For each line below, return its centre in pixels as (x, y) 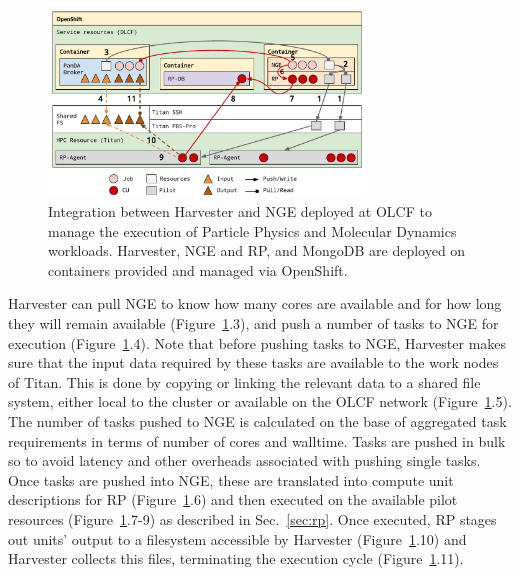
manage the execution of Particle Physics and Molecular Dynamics (252, 230)
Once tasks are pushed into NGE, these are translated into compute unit (231, 479)
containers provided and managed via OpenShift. (198, 269)
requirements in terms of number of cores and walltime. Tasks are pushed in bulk (257, 440)
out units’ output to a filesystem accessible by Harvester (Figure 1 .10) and (237, 538)
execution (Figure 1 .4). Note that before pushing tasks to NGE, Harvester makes (257, 342)
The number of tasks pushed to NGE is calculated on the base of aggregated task (257, 420)
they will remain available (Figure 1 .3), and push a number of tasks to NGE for (253, 322)
